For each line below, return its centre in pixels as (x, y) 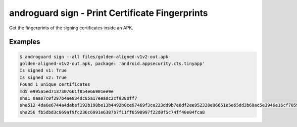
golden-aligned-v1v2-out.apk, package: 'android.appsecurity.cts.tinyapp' (112, 63)
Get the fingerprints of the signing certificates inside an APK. (71, 28)
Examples (25, 42)
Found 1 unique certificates (55, 85)
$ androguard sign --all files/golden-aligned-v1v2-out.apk (94, 57)
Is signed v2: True (43, 77)
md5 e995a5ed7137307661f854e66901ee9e (67, 91)
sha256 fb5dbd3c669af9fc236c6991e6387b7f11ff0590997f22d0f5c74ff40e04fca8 (112, 112)
